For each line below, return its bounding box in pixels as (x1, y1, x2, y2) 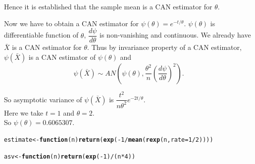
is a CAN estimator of (28, 51, 96, 62)
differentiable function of (4, 30, 79, 40)
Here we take (4, 107, 44, 118)
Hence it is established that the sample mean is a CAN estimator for (4, 1, 212, 11)
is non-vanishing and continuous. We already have (100, 30, 251, 40)
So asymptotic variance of (4, 94, 82, 104)
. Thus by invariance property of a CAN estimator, (87, 42, 242, 52)
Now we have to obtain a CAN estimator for (4, 18, 139, 28)
